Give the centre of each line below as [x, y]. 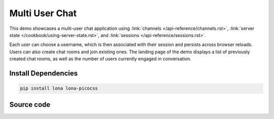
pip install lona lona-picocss [59, 88]
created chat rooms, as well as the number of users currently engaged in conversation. [100, 59]
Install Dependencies [44, 73]
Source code [30, 105]
